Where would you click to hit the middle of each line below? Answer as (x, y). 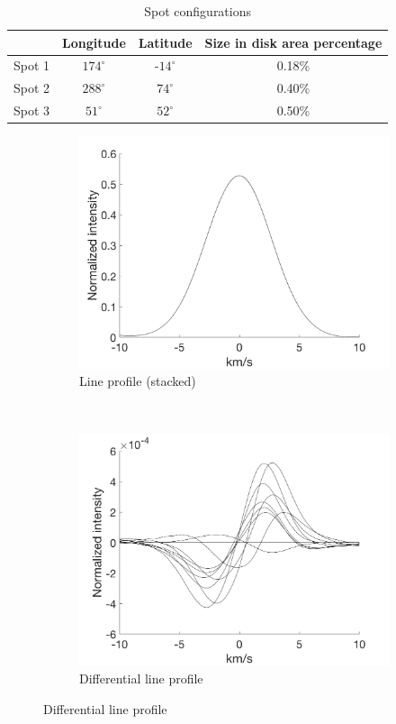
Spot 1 (32, 65)
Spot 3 (32, 110)
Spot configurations (198, 11)
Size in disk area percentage (293, 42)
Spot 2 (32, 88)
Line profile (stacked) (138, 381)
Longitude (94, 42)
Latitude (165, 42)
